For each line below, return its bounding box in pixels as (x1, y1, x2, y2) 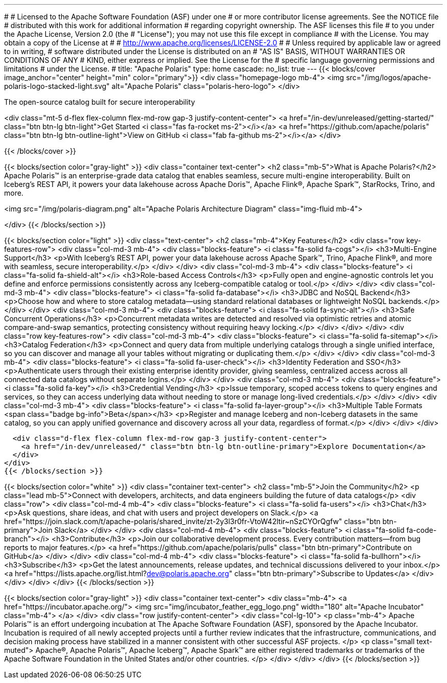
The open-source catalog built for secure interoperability (4, 98, 195, 106)
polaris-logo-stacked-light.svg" (4, 82, 110, 90)
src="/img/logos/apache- (346, 73, 432, 82)
